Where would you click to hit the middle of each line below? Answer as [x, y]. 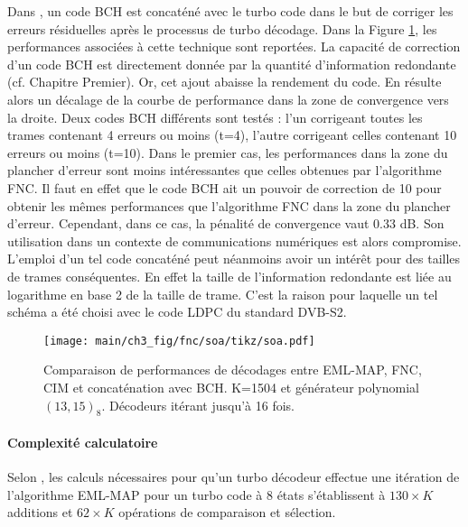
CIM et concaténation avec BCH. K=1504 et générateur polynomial [231, 387]
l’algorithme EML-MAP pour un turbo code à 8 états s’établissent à [197, 494]
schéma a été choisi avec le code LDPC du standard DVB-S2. [177, 312]
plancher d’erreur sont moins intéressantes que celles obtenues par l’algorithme [225, 170]
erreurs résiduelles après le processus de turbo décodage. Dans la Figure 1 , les [222, 28]
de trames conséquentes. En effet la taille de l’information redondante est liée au [229, 276]
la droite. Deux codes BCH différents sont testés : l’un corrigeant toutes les [215, 117]
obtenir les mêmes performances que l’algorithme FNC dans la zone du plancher [229, 205]
